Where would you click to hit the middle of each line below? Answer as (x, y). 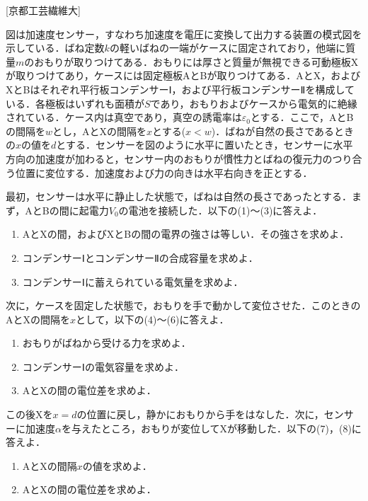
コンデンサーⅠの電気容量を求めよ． (103, 366)
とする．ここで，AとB (302, 117)
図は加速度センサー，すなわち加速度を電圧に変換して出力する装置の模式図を (184, 34)
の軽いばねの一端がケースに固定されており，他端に (228, 48)
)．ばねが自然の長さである (273, 131)
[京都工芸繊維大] (43, 10)
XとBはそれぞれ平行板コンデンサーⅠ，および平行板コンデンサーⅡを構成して (180, 89)
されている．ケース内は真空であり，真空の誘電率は (124, 117)
